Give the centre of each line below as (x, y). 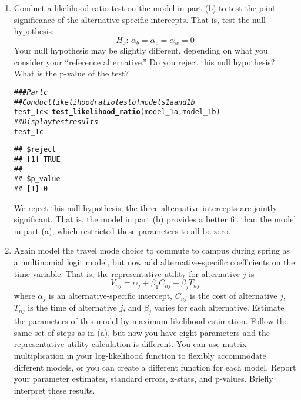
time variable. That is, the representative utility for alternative (127, 273)
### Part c (31, 93)
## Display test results (56, 121)
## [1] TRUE (37, 159)
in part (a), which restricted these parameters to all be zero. (122, 230)
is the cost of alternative (234, 295)
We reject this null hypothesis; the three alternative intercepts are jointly (146, 207)
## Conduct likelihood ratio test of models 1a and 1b (104, 102)
